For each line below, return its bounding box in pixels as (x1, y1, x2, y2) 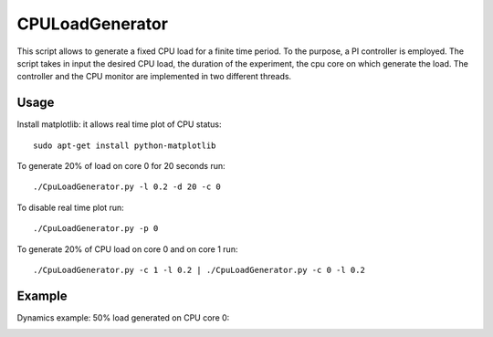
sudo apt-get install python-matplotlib (33, 140, 216, 151)
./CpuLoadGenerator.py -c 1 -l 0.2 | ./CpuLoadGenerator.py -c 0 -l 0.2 (33, 265, 365, 275)
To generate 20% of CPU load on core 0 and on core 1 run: (16, 243, 238, 255)
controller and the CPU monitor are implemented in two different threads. (16, 71, 292, 82)
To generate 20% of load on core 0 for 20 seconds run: (16, 161, 226, 172)
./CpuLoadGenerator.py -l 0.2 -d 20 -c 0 (33, 182, 221, 192)
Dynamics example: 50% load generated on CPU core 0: (16, 311, 230, 323)
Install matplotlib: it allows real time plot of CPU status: (16, 119, 223, 130)
